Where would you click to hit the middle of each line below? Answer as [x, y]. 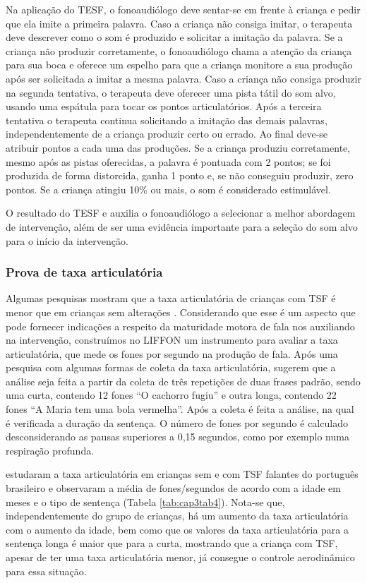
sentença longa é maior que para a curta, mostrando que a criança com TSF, [172, 543]
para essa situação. [46, 571]
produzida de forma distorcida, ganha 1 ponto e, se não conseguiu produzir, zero [180, 175]
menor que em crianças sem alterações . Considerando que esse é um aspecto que [181, 312]
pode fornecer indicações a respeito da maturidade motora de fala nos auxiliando [180, 326]
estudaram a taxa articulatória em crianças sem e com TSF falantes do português [182, 474]
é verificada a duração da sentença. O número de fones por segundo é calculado [177, 422]
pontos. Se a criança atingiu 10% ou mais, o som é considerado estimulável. [168, 189]
